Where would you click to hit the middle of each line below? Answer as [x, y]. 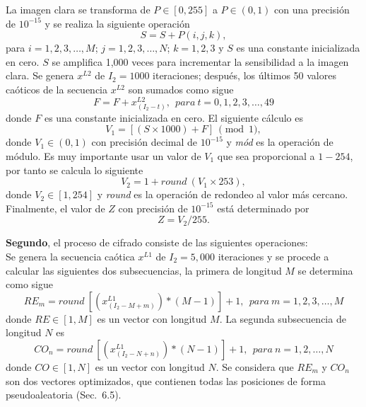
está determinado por [263, 208]
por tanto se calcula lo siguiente [75, 170]
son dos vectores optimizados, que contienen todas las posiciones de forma [166, 380]
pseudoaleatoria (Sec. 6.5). [64, 395]
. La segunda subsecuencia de [283, 318]
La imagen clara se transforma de [78, 9]
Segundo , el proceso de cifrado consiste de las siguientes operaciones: [157, 242]
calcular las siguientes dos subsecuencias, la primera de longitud [144, 270]
